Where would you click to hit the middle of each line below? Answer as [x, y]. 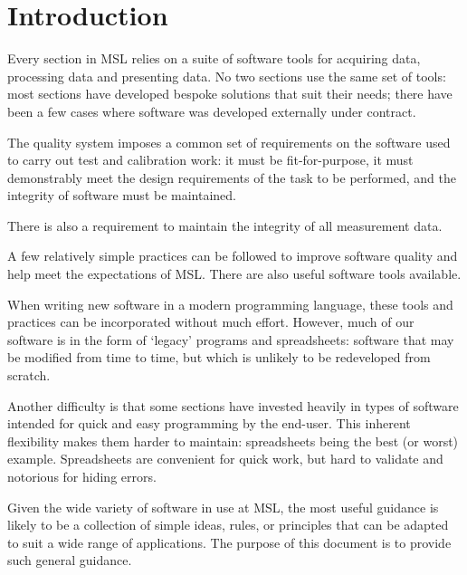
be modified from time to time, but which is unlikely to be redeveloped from [219, 357]
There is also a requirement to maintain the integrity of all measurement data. [225, 225]
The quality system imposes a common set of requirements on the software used [229, 142]
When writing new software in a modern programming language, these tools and [230, 304]
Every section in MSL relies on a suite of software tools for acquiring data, [214, 58]
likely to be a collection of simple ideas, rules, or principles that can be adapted [228, 525]
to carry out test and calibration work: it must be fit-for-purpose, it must [210, 160]
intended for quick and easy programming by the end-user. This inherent [209, 423]
